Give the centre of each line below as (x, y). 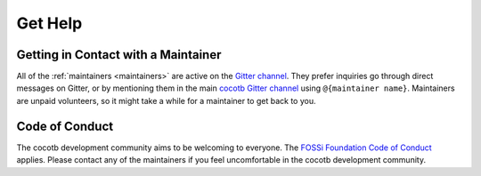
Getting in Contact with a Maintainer (119, 55)
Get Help (49, 23)
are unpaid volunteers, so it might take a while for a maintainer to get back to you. (166, 100)
